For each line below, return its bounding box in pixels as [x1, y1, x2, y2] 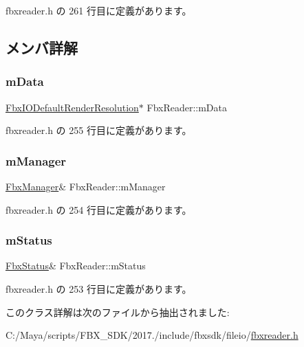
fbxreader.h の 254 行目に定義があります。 [6, 202, 192, 216]
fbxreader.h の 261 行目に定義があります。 [6, 3, 192, 17]
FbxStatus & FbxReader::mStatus [6, 258, 146, 273]
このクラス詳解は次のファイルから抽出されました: [6, 304, 230, 319]
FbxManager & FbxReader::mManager [6, 179, 166, 193]
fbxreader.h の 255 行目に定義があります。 [6, 123, 192, 137]
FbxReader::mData [146, 100, 228, 114]
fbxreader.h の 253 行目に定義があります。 [6, 282, 192, 295]
